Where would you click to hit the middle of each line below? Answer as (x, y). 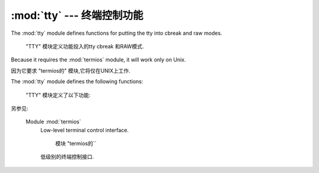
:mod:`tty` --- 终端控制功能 (77, 15)
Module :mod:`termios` (53, 122)
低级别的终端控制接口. (67, 157)
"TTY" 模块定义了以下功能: (58, 95)
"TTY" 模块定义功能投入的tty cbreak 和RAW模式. (85, 46)
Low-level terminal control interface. (85, 130)
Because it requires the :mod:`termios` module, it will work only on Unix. (98, 60)
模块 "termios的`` (76, 143)
